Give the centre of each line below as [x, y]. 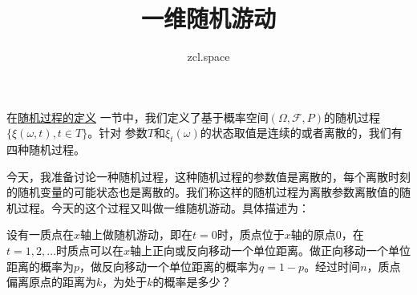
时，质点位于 [251, 234]
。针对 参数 [117, 133]
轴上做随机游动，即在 [137, 234]
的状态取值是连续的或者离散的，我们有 [301, 133]
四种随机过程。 [46, 150]
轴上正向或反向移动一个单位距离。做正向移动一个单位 [270, 251]
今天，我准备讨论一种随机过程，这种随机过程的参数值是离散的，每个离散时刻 [208, 176]
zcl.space [208, 57]
